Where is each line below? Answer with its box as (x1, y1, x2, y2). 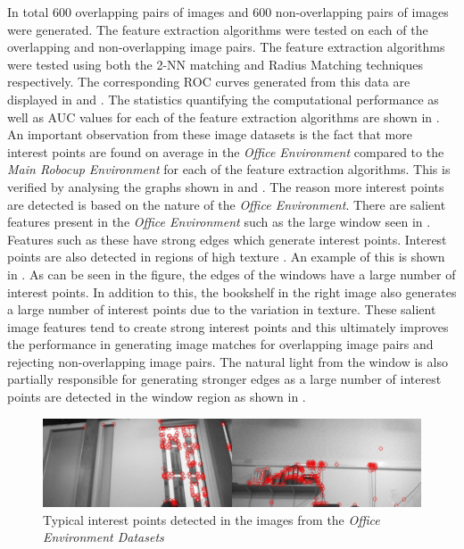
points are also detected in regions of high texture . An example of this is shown (7, 247, 445, 266)
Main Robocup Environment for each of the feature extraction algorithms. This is (7, 160, 451, 179)
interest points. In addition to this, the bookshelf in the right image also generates (7, 282, 457, 301)
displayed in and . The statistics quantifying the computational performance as (7, 89, 439, 108)
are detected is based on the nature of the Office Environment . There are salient (7, 195, 446, 213)
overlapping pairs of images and (75, 3, 249, 21)
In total (7, 3, 49, 21)
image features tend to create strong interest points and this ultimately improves (7, 317, 449, 336)
